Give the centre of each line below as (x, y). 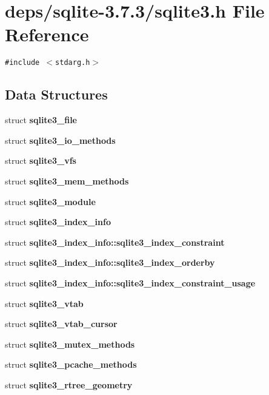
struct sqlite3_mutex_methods (70, 344)
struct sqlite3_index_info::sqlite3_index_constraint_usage (130, 282)
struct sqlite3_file (41, 120)
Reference (47, 34)
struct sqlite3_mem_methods (67, 181)
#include (22, 63)
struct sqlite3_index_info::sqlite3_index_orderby (110, 262)
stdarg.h (73, 63)
